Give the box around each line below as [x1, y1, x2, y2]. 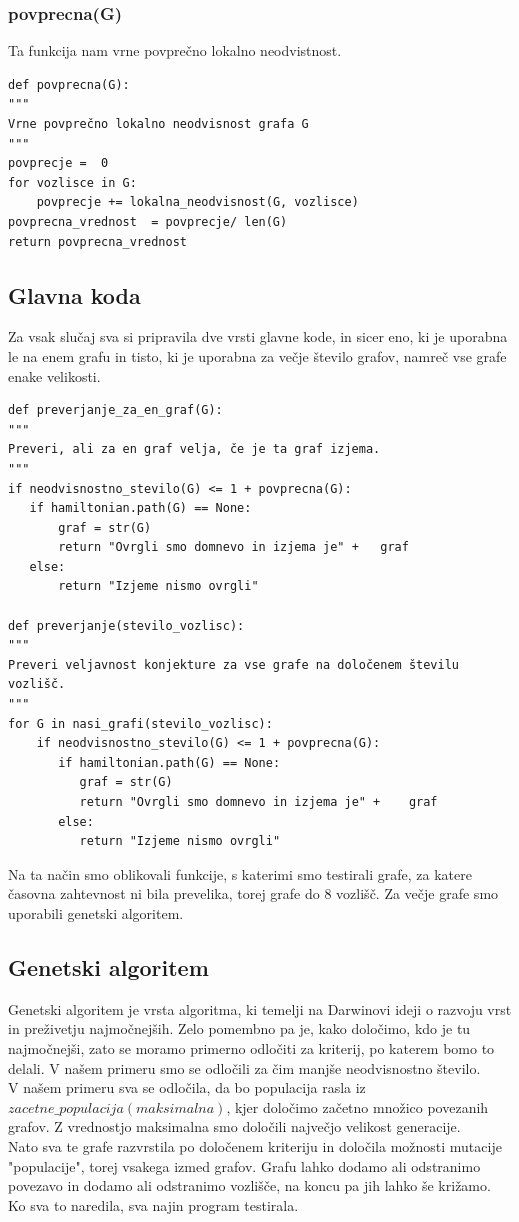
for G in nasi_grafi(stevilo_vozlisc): [8, 716, 273, 731]
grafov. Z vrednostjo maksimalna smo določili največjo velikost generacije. [8, 1116, 461, 1137]
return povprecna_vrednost [8, 234, 187, 249]
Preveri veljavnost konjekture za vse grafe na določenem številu [8, 657, 460, 672]
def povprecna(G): [8, 77, 130, 92]
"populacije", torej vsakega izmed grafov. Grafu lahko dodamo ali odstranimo [8, 1155, 481, 1176]
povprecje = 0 [8, 156, 109, 171]
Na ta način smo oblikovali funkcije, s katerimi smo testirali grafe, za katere [8, 863, 472, 884]
